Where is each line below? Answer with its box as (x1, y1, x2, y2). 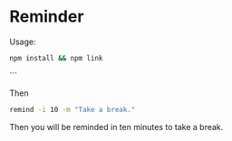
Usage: (9, 36, 36, 47)
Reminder (9, 6, 84, 27)
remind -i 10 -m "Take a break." (9, 105, 136, 114)
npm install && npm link (9, 53, 103, 62)
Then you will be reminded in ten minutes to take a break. (9, 121, 224, 132)
